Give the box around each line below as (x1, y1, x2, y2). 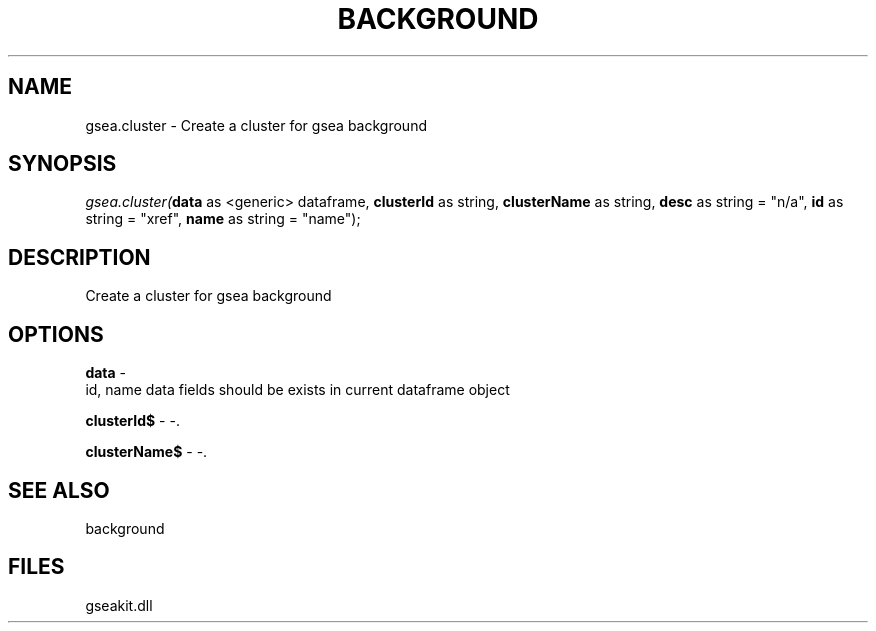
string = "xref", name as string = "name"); (85, 210, 361, 228)
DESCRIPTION (8, 244, 151, 270)
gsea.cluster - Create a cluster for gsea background (85, 116, 427, 134)
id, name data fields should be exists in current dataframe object (85, 381, 510, 399)
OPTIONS (8, 321, 104, 347)
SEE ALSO (8, 477, 110, 503)
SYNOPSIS (8, 151, 117, 177)
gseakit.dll (85, 596, 153, 614)
